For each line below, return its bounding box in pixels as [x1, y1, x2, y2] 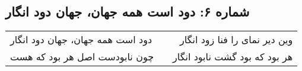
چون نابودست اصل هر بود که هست [10, 50, 154, 64]
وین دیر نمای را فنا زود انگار [180, 33, 293, 47]
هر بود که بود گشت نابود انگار [173, 50, 293, 64]
